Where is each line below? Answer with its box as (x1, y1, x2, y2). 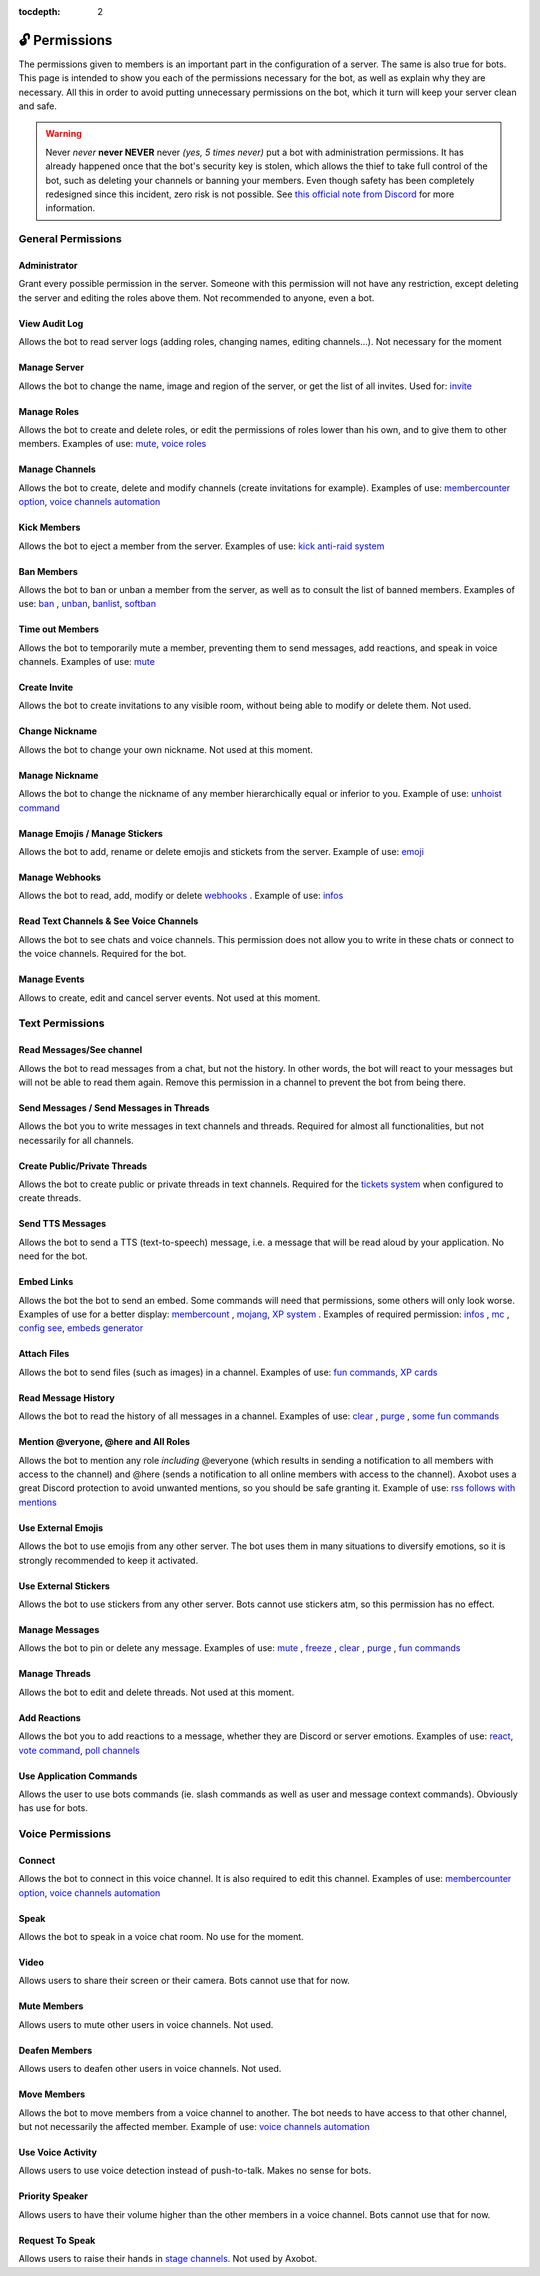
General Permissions (18, 232, 122, 246)
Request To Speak (18, 2234, 96, 2246)
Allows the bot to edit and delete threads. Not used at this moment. (18, 1686, 295, 1698)
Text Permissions (18, 1016, 105, 1030)
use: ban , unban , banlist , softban (18, 598, 157, 610)
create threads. (18, 1192, 82, 1204)
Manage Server (18, 361, 85, 374)
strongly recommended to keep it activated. (18, 1554, 199, 1566)
